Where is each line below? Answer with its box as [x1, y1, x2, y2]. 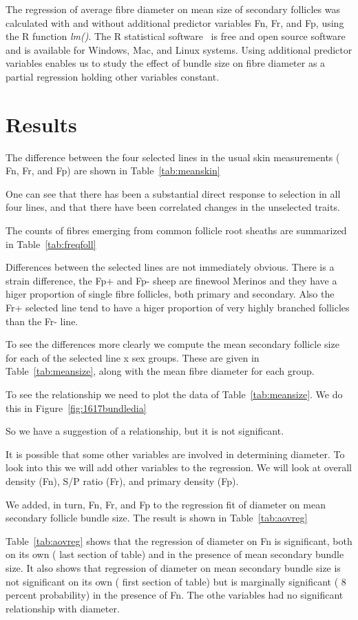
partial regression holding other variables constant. [6, 69, 220, 83]
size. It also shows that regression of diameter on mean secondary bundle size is [6, 560, 341, 575]
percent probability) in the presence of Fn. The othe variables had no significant [6, 588, 344, 602]
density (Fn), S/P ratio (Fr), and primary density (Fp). [6, 473, 239, 488]
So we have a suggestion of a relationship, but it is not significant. [6, 424, 284, 438]
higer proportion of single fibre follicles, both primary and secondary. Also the [6, 287, 335, 301]
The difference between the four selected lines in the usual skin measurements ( [6, 149, 340, 164]
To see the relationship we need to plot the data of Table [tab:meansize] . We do [6, 387, 343, 401]
